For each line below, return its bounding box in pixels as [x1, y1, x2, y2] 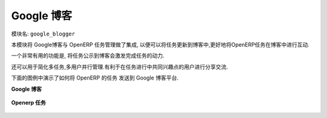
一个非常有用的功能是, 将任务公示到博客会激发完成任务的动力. [11, 52, 165, 60]
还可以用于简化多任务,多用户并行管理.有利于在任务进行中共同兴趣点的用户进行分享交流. [11, 63, 228, 70]
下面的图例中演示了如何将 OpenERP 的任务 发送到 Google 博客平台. [11, 74, 179, 81]
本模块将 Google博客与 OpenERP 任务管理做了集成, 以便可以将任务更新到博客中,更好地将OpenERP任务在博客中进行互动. [11, 41, 310, 48]
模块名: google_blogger [11, 30, 75, 37]
